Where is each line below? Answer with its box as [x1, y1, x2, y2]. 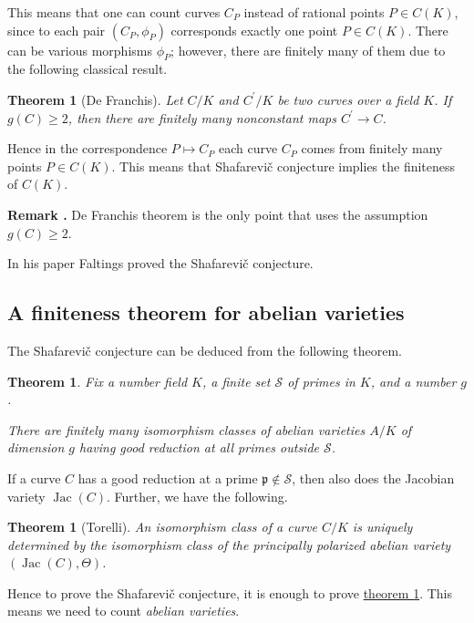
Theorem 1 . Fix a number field [7, 371, 188, 390]
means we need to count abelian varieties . [7, 601, 240, 620]
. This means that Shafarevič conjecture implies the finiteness [111, 156, 456, 175]
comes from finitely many [301, 139, 443, 158]
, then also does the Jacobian [292, 468, 455, 487]
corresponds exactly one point [170, 20, 338, 39]
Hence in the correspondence [7, 139, 168, 158]
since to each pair [7, 20, 106, 39]
